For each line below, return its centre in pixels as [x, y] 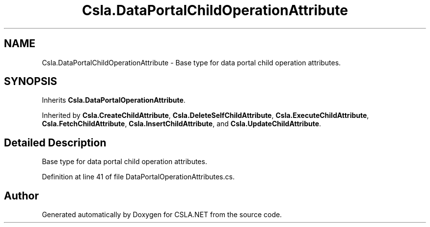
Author [21, 196]
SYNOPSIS [31, 82]
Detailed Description [55, 142]
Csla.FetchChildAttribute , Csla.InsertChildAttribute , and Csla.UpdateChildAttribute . [182, 124]
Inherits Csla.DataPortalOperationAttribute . [114, 100]
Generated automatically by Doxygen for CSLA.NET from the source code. [162, 215]
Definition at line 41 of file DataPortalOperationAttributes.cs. [138, 177]
